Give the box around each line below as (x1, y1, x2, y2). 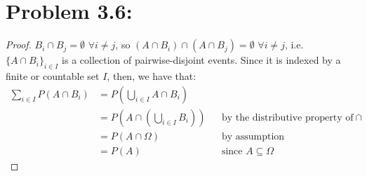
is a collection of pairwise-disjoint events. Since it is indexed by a (62, 53, 341, 67)
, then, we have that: (107, 68, 196, 83)
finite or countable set (6, 68, 100, 83)
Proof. (6, 37, 32, 52)
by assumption (221, 131, 285, 142)
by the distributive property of (221, 112, 354, 123)
